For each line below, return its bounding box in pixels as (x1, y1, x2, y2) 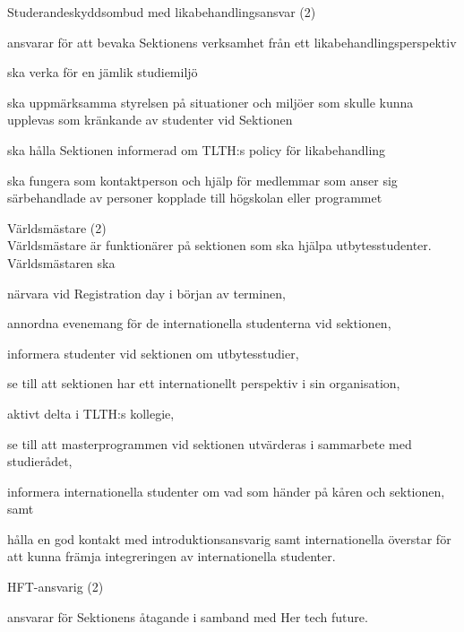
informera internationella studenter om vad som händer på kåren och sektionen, (7, 481, 445, 500)
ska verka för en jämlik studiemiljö (7, 63, 198, 82)
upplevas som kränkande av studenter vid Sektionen (7, 110, 293, 129)
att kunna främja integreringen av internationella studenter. (7, 547, 336, 566)
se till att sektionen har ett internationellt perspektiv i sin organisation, (7, 374, 400, 393)
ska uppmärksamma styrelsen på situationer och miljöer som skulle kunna (7, 92, 414, 111)
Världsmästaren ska (7, 253, 116, 272)
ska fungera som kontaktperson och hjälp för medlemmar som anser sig (7, 170, 398, 189)
